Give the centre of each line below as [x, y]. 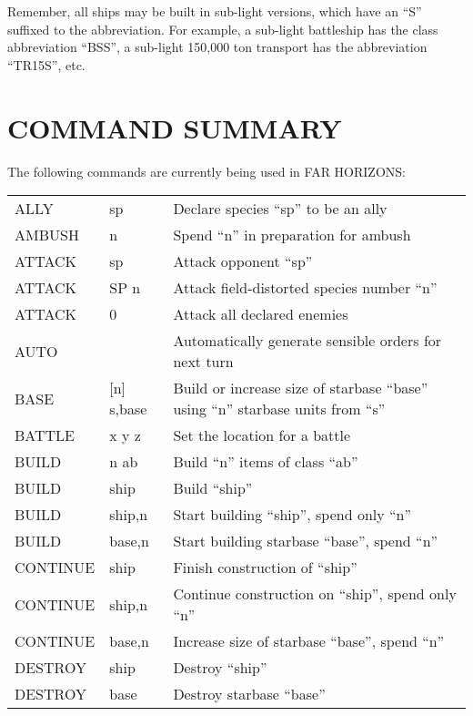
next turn [203, 362]
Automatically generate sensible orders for [307, 341]
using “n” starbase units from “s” [279, 409]
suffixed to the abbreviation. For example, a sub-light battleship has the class [223, 29]
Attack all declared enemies [261, 314]
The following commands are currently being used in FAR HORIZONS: [206, 171]
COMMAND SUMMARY [175, 127]
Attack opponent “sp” [243, 261]
